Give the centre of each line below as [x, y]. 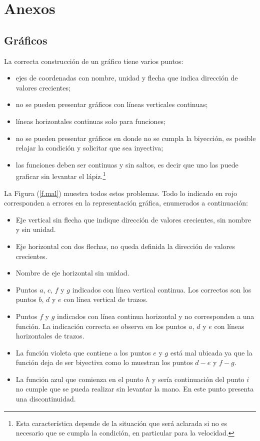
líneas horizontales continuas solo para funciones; [90, 121]
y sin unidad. [36, 229]
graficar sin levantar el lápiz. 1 [61, 175]
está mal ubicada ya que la [211, 352]
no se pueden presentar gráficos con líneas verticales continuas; [112, 104]
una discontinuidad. [46, 399]
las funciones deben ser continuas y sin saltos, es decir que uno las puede [127, 164]
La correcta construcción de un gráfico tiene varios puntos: [94, 61]
